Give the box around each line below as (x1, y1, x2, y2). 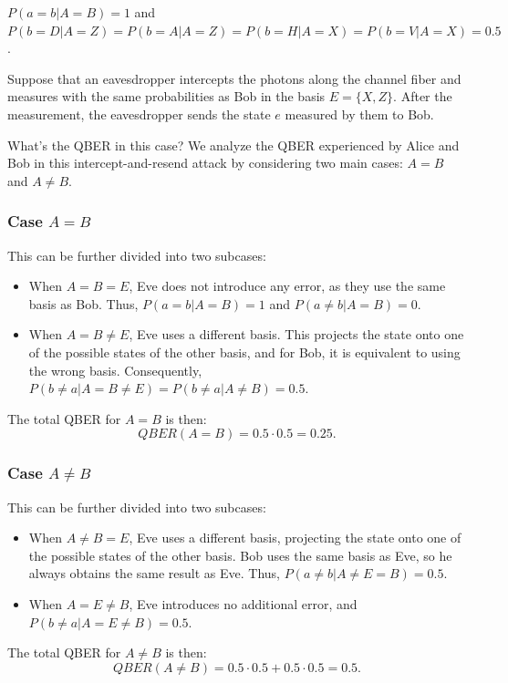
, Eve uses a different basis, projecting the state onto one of (129, 528, 461, 547)
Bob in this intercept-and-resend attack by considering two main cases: (7, 153, 403, 172)
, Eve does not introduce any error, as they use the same (129, 276, 446, 295)
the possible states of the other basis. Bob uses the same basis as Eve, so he (28, 545, 452, 564)
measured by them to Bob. (285, 104, 434, 123)
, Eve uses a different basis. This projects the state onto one (129, 325, 464, 344)
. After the (393, 87, 452, 106)
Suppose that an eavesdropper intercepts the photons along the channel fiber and (7, 68, 461, 88)
